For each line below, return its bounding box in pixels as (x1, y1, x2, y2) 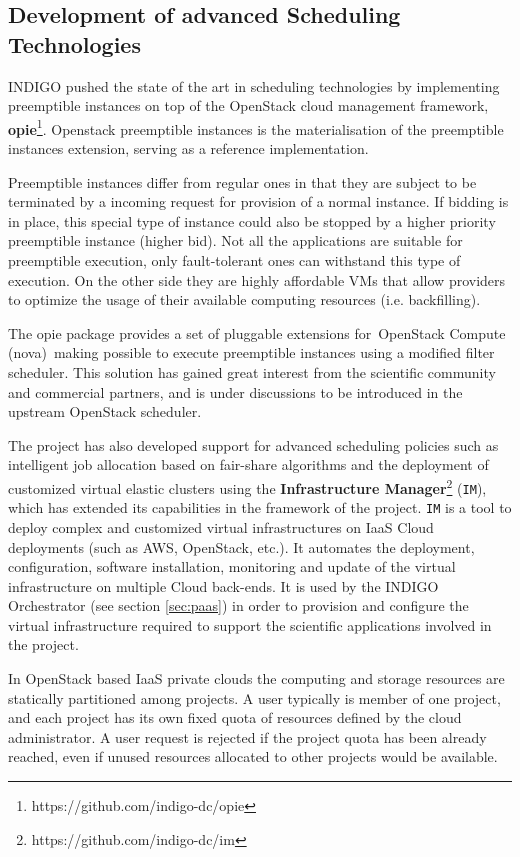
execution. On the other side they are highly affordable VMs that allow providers (8, 269, 506, 290)
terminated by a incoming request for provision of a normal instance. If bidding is (8, 191, 509, 212)
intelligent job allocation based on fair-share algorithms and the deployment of (8, 454, 489, 475)
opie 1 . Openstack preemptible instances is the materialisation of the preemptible (8, 115, 504, 139)
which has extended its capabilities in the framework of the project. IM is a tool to (8, 497, 512, 518)
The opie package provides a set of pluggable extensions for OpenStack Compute (8, 322, 506, 343)
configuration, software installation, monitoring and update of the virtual (8, 556, 456, 577)
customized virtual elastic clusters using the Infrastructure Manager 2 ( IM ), (8, 474, 487, 498)
